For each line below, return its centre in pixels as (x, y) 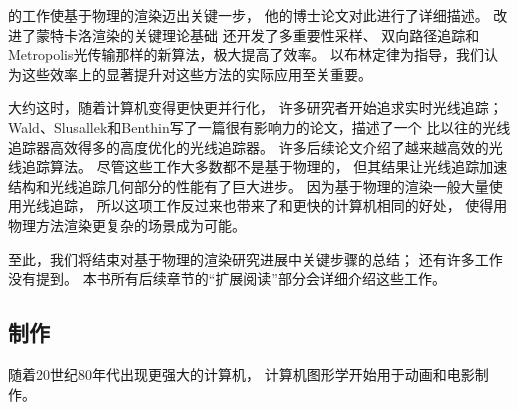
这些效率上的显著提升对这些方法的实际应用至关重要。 (196, 73)
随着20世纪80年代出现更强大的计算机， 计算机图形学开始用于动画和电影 (241, 373)
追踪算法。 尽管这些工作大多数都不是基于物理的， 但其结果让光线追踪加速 (264, 166)
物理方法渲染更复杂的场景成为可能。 (127, 224)
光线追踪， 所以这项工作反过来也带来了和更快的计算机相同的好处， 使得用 (264, 205)
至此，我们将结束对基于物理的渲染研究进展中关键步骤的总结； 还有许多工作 (255, 258)
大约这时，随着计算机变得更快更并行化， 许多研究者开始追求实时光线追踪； (255, 107)
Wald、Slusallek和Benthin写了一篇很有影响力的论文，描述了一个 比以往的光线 (259, 126)
